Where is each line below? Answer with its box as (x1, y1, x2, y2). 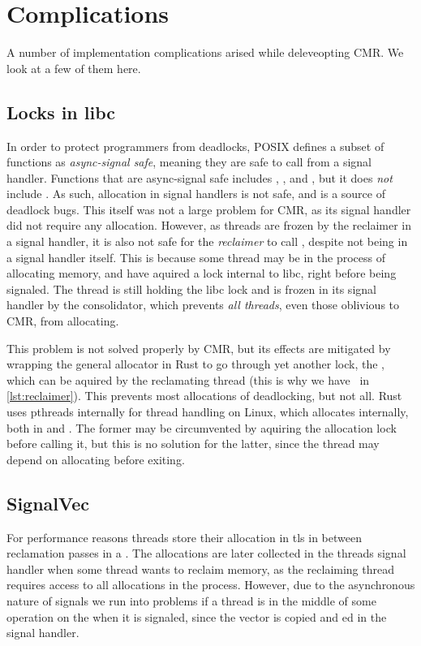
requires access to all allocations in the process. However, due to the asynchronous (6, 576, 415, 593)
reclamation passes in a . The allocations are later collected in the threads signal (6, 545, 406, 562)
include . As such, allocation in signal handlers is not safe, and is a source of (6, 185, 385, 202)
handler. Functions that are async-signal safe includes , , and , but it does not (6, 169, 393, 186)
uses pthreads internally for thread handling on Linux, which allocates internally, (6, 403, 409, 420)
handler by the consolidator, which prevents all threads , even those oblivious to (6, 296, 400, 313)
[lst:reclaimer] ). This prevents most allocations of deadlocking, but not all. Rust (6, 387, 402, 404)
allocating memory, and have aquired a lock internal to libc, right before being (6, 265, 397, 282)
